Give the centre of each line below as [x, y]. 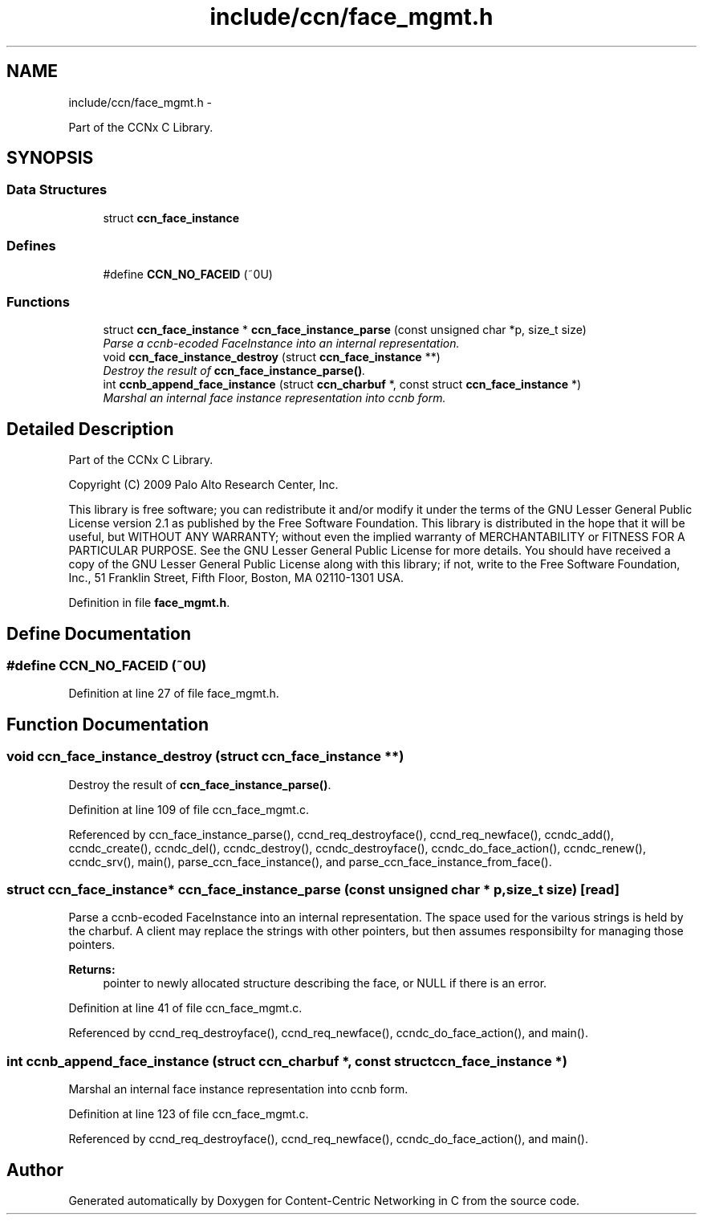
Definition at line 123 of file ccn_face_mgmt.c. [189, 1114]
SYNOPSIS [50, 158]
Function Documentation [108, 724]
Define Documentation [99, 633]
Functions [38, 301]
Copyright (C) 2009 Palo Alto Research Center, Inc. [203, 485]
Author [35, 1170]
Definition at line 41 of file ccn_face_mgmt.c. [185, 1008]
